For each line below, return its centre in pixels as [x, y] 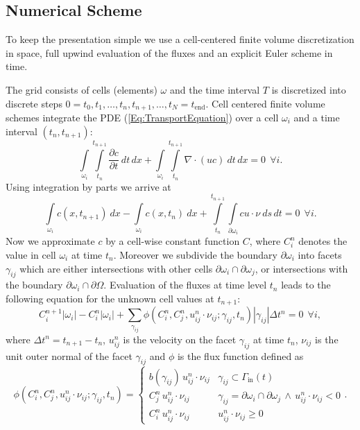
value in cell [31, 254]
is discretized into [309, 89]
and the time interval [215, 89]
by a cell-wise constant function [173, 241]
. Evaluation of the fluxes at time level [185, 285]
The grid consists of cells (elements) [82, 89]
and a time [317, 118]
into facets [320, 254]
